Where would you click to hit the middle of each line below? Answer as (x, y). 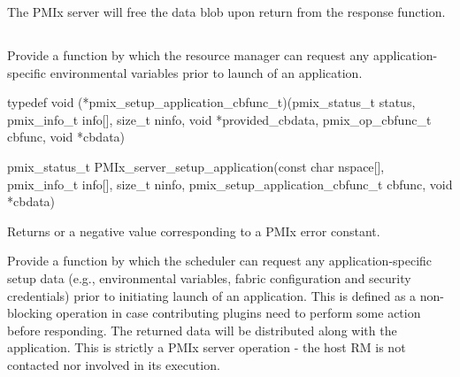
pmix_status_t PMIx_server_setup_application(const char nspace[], (196, 166)
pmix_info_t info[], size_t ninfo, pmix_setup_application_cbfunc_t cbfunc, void (230, 184)
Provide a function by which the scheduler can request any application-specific (220, 261)
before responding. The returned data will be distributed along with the (202, 330)
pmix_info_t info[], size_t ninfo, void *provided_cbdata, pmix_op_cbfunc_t (219, 119)
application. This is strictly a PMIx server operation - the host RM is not (207, 347)
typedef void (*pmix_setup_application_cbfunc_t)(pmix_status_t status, (211, 102)
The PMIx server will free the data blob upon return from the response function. (226, 12)
